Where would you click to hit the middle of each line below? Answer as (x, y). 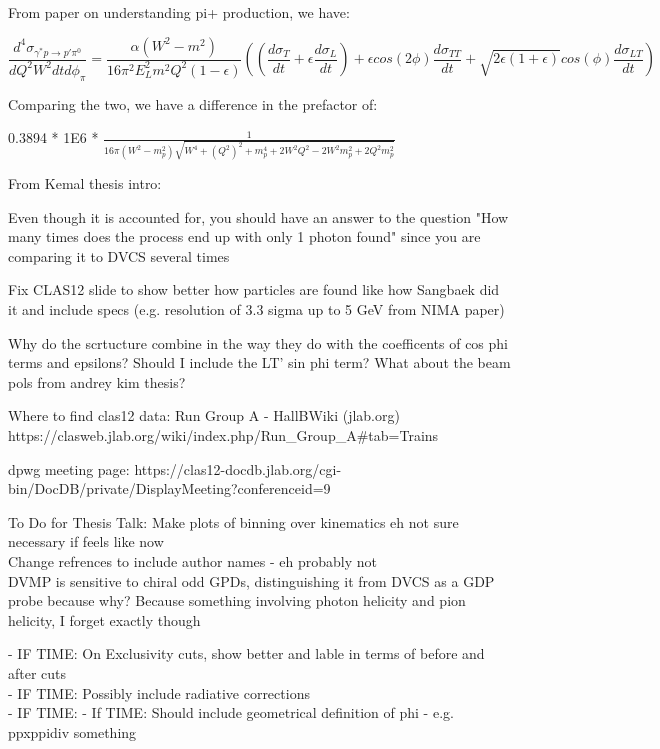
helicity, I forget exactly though (104, 619)
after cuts (37, 672)
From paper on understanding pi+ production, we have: (179, 12)
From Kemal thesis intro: (85, 183)
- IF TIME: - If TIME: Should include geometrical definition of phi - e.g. (231, 712)
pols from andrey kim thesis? (97, 381)
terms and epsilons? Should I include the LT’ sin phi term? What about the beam (259, 362)
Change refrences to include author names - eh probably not (192, 560)
